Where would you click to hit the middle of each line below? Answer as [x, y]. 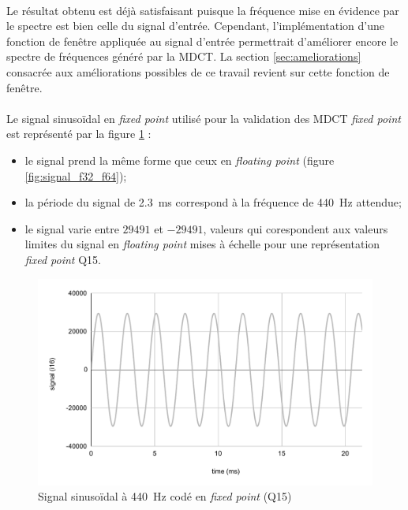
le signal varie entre [72, 228]
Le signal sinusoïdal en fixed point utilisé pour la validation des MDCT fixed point [204, 118]
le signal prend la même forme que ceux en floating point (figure [180, 160]
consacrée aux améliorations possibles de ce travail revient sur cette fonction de [198, 71]
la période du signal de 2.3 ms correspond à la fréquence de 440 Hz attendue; [213, 202]
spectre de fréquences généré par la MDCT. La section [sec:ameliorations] [184, 56]
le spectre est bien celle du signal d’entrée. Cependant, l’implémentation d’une [196, 26]
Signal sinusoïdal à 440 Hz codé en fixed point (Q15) [165, 496]
